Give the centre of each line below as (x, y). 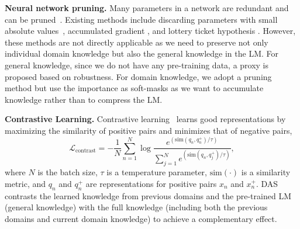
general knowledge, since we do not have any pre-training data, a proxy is (137, 65)
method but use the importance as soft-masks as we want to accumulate (134, 88)
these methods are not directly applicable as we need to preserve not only (137, 42)
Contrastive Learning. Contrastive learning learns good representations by (145, 119)
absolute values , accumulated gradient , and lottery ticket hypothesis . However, (150, 31)
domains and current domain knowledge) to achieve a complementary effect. (141, 218)
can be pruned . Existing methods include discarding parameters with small (141, 19)
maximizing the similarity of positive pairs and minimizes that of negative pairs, (149, 130)
